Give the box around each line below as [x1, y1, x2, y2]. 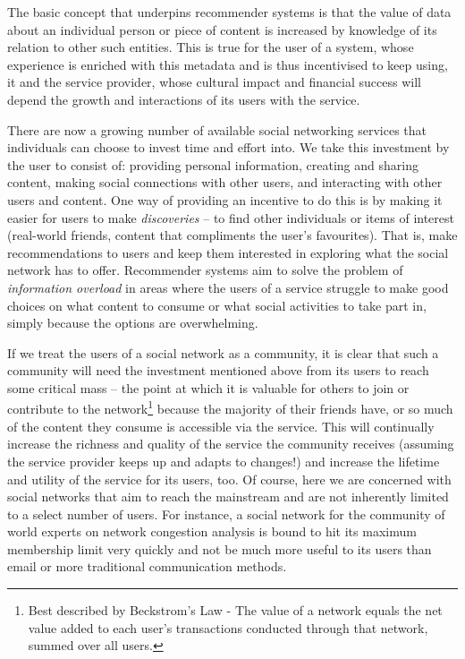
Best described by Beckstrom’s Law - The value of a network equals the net [28, 601, 443, 620]
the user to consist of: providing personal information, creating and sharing [7, 155, 418, 174]
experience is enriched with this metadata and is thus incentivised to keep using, [7, 55, 448, 73]
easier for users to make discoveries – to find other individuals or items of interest [7, 208, 454, 227]
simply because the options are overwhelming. [7, 313, 258, 332]
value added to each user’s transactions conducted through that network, [28, 618, 428, 637]
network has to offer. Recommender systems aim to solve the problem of [7, 261, 403, 279]
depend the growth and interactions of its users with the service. [7, 90, 360, 108]
